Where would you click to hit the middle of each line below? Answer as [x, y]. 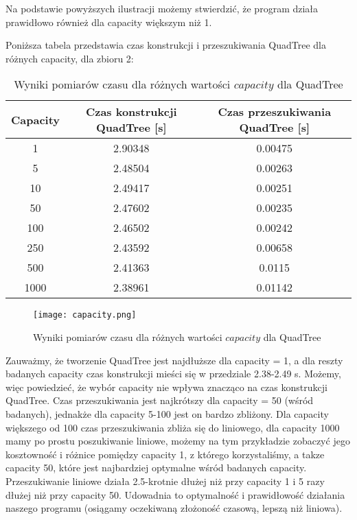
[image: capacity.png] [85, 315]
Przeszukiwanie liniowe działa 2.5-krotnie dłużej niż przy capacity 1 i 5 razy [165, 481]
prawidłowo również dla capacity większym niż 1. [109, 22]
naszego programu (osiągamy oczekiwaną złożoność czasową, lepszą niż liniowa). [174, 508]
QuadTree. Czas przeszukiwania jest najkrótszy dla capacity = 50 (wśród [160, 400]
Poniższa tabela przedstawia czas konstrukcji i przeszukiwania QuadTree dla [166, 45]
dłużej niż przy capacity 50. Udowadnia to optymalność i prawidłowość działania [175, 494]
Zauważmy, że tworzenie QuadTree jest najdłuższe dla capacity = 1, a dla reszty [174, 360]
